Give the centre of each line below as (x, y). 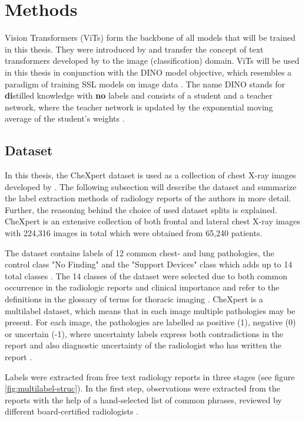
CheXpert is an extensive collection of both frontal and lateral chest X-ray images (152, 221)
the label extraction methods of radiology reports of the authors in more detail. (148, 198)
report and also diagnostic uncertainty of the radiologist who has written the (143, 345)
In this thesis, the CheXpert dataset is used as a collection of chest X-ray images (150, 175)
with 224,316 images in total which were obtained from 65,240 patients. (134, 233)
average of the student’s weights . (65, 118)
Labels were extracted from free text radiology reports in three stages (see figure (150, 376)
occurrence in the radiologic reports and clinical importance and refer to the (142, 287)
